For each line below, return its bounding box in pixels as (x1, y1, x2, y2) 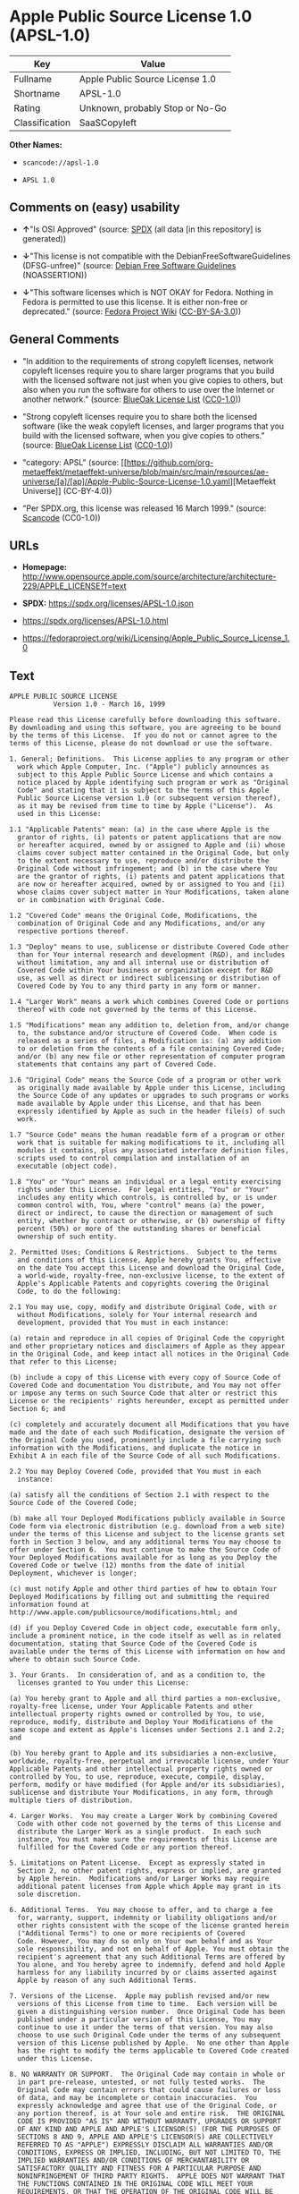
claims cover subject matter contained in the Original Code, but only (17, 848, 290, 858)
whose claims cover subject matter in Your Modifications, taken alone (17, 888, 290, 897)
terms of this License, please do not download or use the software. (9, 739, 274, 748)
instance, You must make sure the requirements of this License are (17, 1835, 278, 1844)
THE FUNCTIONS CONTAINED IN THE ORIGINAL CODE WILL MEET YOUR (17, 2180, 253, 2189)
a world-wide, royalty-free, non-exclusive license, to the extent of (17, 1271, 286, 1280)
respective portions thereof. (17, 927, 129, 936)
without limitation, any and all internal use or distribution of (17, 958, 270, 967)
